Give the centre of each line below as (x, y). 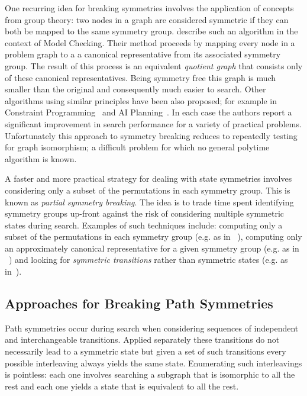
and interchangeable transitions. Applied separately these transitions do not (142, 339)
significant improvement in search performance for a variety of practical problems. (153, 123)
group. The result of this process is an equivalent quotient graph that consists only (154, 65)
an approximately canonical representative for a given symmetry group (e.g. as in (152, 248)
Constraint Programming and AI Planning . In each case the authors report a (148, 112)
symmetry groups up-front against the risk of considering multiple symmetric (145, 213)
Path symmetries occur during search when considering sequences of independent (152, 328)
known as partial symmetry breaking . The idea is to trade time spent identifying (149, 202)
